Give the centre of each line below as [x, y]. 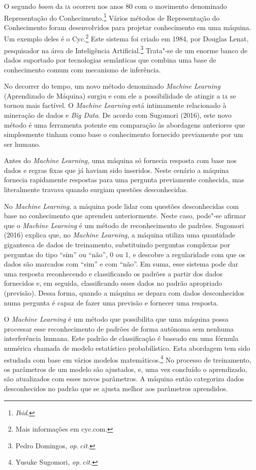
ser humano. [22, 144]
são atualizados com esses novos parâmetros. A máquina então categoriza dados [124, 379]
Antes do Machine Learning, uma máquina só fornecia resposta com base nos [120, 160]
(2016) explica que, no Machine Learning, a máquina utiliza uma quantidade [120, 235]
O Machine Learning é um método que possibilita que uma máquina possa [116, 319]
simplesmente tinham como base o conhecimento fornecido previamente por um [124, 134]
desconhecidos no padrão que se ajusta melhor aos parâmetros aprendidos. [116, 388]
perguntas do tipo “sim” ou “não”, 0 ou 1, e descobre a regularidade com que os [125, 254]
